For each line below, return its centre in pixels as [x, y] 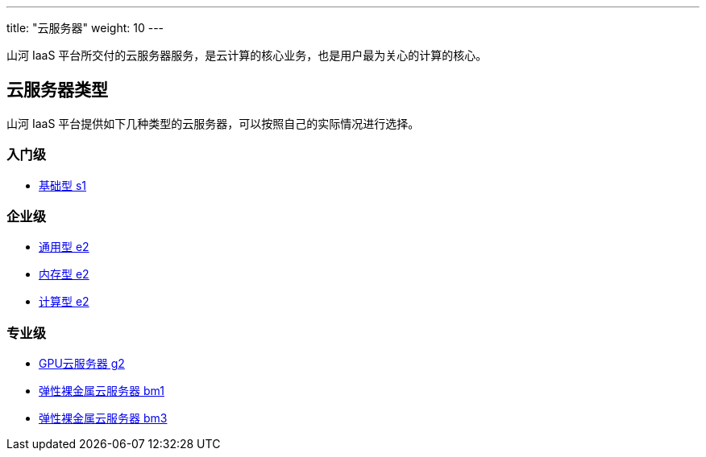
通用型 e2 [64, 247]
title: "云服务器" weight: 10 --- [85, 28]
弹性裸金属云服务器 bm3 [103, 418]
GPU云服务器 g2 [82, 364]
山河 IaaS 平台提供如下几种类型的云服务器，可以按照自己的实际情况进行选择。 [213, 123]
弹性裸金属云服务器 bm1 [102, 391]
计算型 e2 [64, 302]
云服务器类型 [57, 90]
